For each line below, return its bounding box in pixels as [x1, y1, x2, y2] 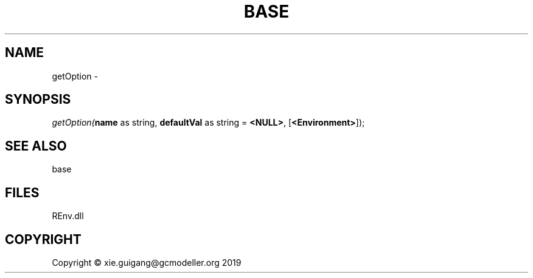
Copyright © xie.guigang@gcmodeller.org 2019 [52, 257, 242, 268]
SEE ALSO [5, 138, 67, 154]
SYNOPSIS [5, 92, 71, 107]
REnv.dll [52, 211, 84, 222]
